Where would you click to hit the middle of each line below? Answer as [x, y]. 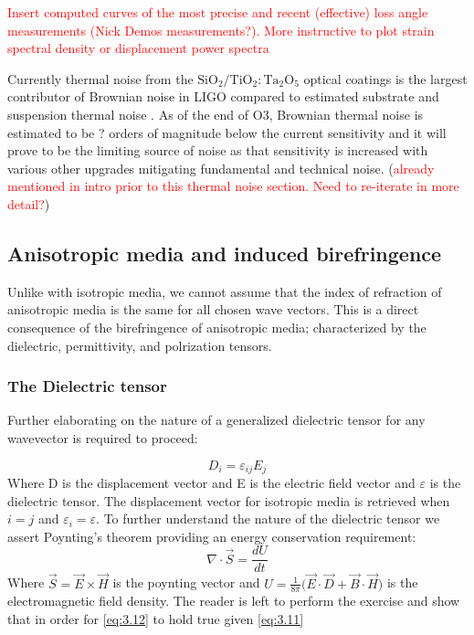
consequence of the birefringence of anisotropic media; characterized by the [217, 327]
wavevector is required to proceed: [103, 437]
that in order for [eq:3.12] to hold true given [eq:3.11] [156, 619]
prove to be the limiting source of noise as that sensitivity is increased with [218, 150]
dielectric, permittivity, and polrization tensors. [140, 345]
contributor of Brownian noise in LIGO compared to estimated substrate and [223, 96]
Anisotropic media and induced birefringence [225, 253]
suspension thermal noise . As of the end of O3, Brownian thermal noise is [216, 114]
